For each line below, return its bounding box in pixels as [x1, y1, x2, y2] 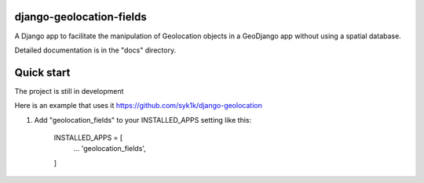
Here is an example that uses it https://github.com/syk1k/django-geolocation [14, 101, 262, 110]
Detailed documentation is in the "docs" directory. [14, 45, 177, 55]
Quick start [14, 66, 71, 79]
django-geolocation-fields [14, 10, 147, 23]
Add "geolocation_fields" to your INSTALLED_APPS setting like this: [34, 115, 251, 124]
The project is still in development [14, 86, 124, 95]
